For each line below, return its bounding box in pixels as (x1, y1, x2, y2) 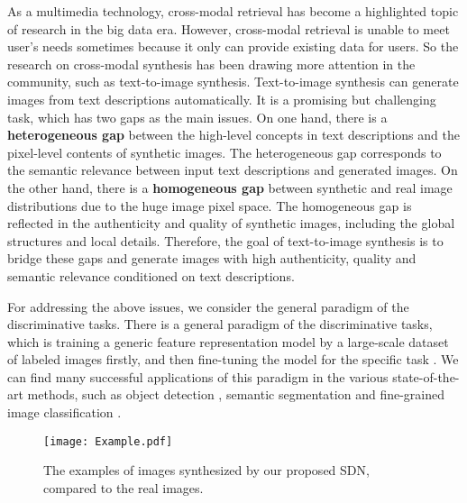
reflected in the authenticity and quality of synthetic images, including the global (7, 214, 455, 233)
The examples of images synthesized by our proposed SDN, (43, 461, 370, 480)
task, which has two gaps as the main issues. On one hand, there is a (7, 107, 388, 126)
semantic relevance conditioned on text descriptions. (7, 266, 295, 285)
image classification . (7, 403, 122, 422)
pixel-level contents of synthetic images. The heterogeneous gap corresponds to (7, 142, 442, 161)
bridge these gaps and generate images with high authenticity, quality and (7, 249, 417, 268)
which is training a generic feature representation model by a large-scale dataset (7, 332, 449, 351)
